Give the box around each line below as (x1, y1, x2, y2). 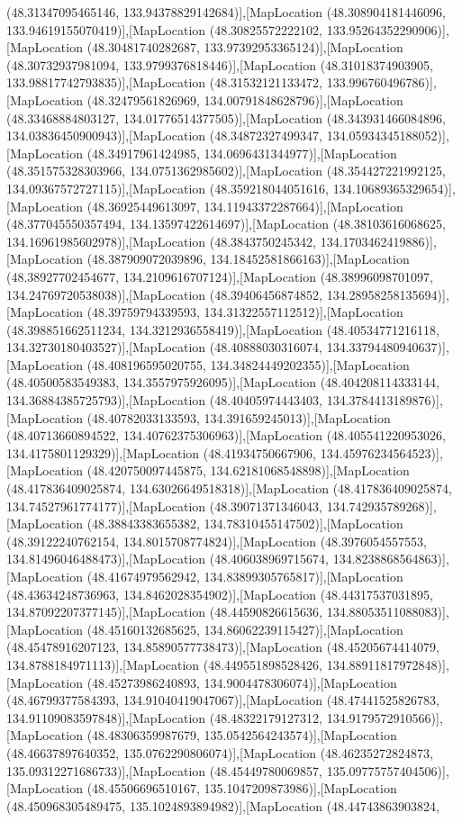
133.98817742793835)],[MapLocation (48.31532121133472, (6, 73, 323, 92)
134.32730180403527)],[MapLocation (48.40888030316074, (6, 338, 323, 357)
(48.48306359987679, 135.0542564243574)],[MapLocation (86, 726, 397, 745)
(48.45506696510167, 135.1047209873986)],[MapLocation (86, 779, 397, 798)
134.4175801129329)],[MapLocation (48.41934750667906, (6, 443, 317, 462)
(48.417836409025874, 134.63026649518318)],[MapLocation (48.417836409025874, (6, 479, 452, 498)
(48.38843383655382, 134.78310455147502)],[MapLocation (86, 514, 403, 533)
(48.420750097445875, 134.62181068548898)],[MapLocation (86, 461, 410, 480)
